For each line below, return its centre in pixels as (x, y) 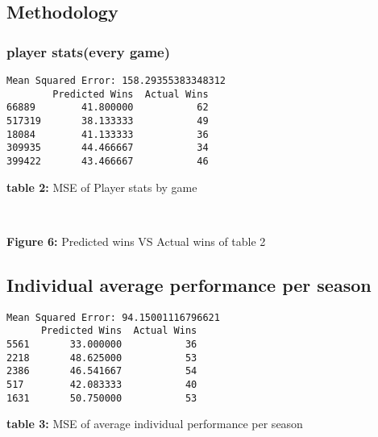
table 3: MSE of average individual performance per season (155, 424)
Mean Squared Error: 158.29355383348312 (116, 81)
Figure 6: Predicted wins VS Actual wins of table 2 (136, 241)
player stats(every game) (89, 51)
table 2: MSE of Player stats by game (102, 187)
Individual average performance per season (189, 284)
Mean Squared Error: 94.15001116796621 (113, 317)
